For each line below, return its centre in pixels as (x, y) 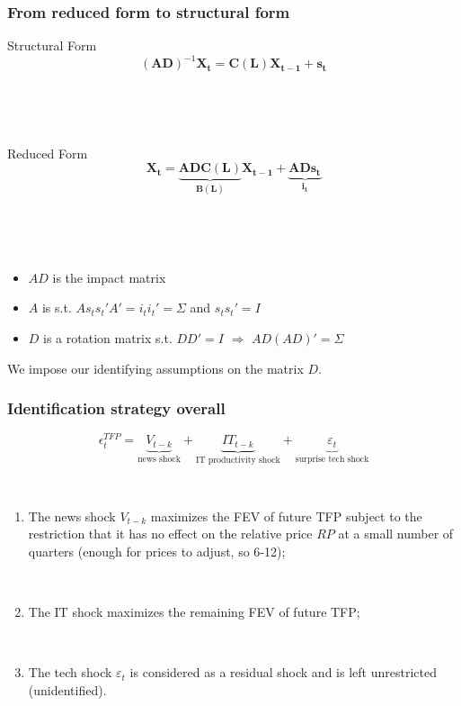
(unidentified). (67, 690)
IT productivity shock (238, 460)
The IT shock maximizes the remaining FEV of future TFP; (194, 612)
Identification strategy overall (116, 408)
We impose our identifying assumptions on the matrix (155, 368)
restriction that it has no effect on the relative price (170, 534)
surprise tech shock (332, 459)
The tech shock (70, 672)
